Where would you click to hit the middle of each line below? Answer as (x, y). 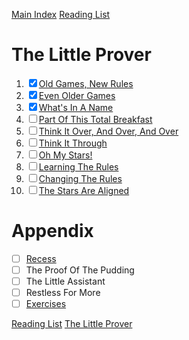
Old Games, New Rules (86, 83)
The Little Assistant (65, 281)
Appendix (52, 231)
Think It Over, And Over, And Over (108, 131)
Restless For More (63, 293)
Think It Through (73, 143)
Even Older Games (77, 95)
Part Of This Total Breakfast (95, 119)
